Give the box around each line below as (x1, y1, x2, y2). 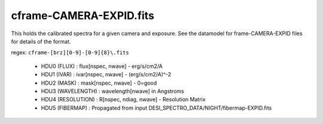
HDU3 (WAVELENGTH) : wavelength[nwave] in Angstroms (41, 87, 185, 95)
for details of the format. (11, 38, 71, 45)
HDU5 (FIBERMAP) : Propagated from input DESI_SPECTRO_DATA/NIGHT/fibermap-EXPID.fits (41, 104, 272, 111)
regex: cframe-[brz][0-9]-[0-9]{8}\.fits (11, 49, 129, 56)
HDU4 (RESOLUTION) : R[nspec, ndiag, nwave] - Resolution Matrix (41, 96, 206, 103)
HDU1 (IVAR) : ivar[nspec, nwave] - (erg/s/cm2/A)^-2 (41, 71, 172, 78)
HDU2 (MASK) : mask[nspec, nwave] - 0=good (41, 79, 157, 86)
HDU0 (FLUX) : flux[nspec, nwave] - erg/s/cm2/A (41, 63, 163, 70)
